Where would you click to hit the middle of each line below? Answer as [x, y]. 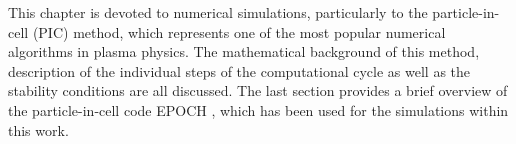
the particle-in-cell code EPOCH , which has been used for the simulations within [258, 109]
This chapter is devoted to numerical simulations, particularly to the [218, 12]
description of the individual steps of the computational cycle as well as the [239, 70]
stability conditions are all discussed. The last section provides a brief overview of [258, 90]
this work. [38, 129]
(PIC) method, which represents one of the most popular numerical [239, 31]
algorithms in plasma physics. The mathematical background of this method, [244, 51]
